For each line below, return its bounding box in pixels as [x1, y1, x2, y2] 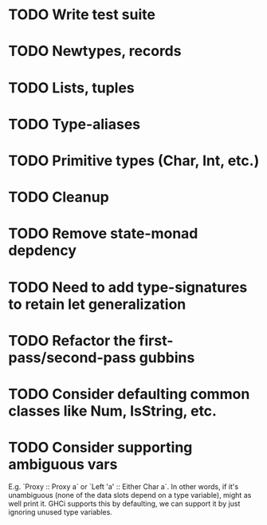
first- [139, 331, 174, 349]
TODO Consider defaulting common [8, 385, 250, 403]
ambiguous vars [8, 456, 118, 474]
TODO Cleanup [8, 188, 109, 207]
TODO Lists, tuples [8, 78, 135, 97]
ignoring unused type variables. [8, 507, 113, 516]
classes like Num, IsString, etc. [8, 401, 218, 420]
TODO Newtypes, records [8, 42, 182, 61]
